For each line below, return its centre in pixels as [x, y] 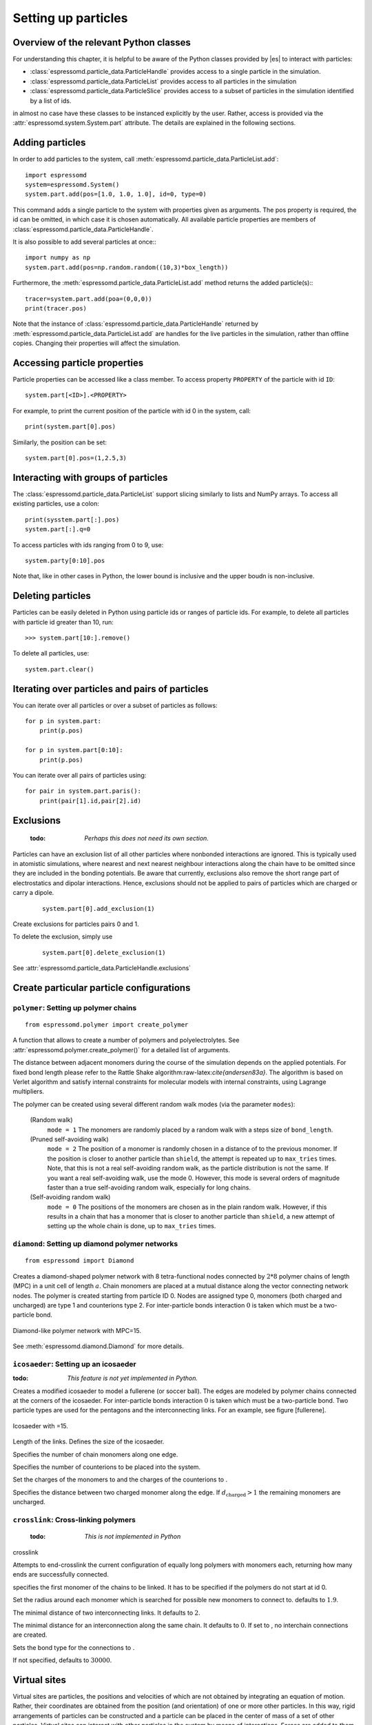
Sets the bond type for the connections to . [74, 1647]
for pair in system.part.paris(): [83, 791]
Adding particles [49, 142]
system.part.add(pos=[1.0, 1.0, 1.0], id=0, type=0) [116, 194]
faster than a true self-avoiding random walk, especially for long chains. [149, 1187]
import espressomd [56, 175]
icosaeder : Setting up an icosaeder [75, 1364]
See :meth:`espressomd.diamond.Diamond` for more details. [98, 1346]
